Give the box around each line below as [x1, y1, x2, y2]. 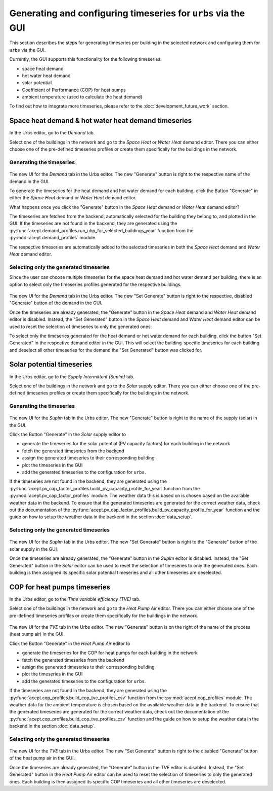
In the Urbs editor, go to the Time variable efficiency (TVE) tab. [9, 596, 141, 602]
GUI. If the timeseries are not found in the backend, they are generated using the [9, 221, 177, 227]
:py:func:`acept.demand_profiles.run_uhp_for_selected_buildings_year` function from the [9, 227, 194, 233]
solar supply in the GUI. [9, 546, 58, 552]
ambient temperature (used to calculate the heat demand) [22, 94, 143, 100]
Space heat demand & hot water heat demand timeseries [9, 117, 192, 125]
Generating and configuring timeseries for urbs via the [9, 8, 245, 19]
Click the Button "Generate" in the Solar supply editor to [9, 432, 126, 438]
